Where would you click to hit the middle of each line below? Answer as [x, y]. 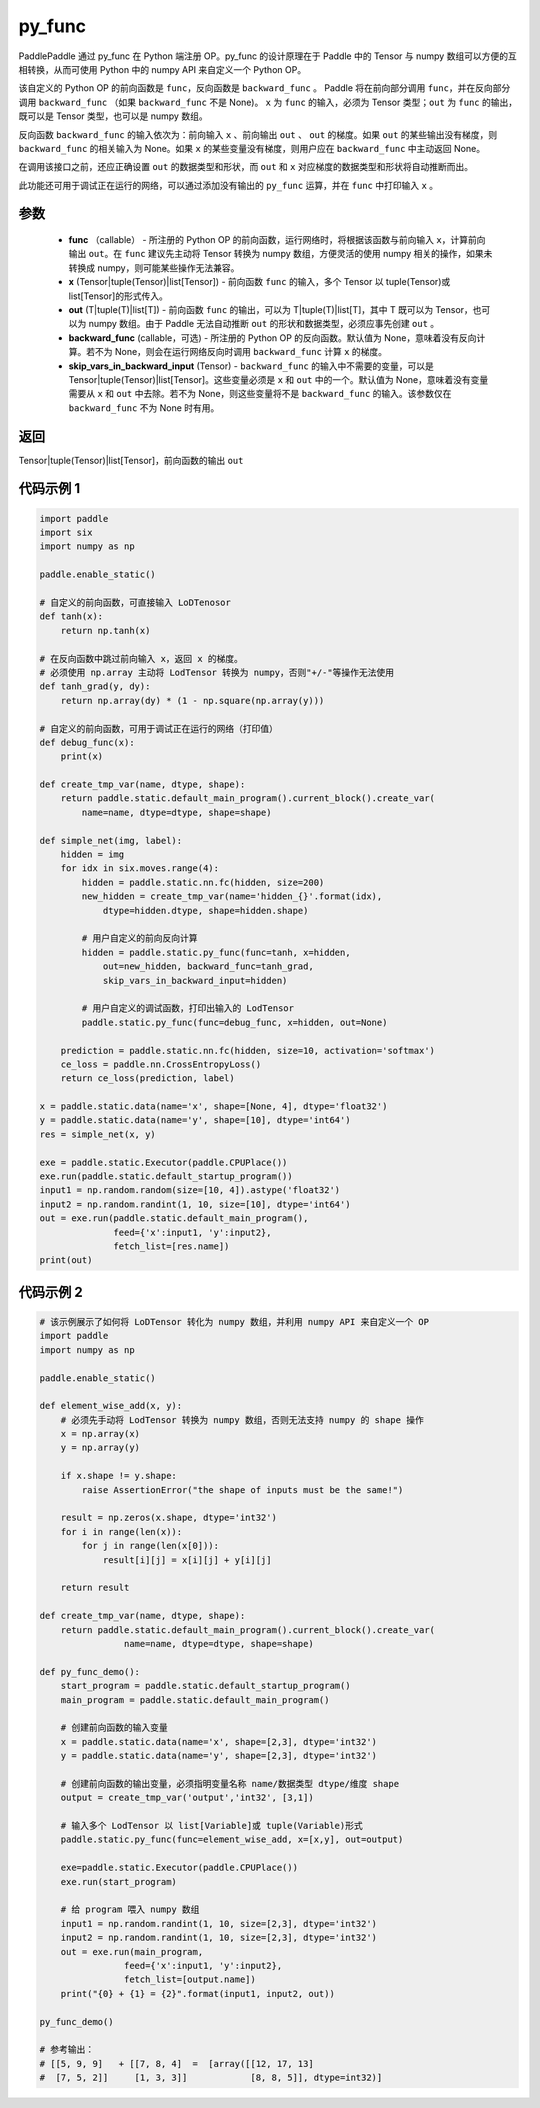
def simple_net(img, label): [111, 840]
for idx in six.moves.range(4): [140, 868]
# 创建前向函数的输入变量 [114, 1728]
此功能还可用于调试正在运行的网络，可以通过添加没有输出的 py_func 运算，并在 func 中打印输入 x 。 [228, 185]
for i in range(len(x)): [121, 1531]
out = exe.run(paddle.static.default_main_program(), [174, 1218]
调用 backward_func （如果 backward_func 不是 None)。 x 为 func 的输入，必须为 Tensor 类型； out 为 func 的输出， [268, 102]
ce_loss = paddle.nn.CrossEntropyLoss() [161, 1064]
